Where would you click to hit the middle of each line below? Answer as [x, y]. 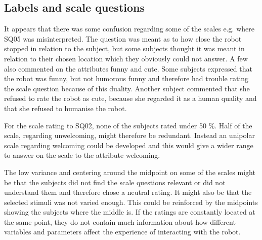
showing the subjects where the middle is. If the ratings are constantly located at [130, 212]
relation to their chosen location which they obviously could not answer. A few [126, 58]
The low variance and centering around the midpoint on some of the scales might [130, 172]
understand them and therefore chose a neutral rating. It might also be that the [128, 192]
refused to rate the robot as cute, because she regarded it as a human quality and [130, 98]
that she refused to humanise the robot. [65, 108]
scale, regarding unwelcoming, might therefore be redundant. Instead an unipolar [129, 135]
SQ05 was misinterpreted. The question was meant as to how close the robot [123, 38]
